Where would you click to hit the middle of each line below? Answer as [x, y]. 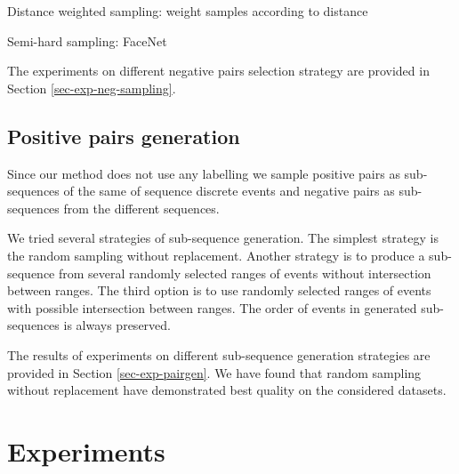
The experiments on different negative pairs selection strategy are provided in [218, 71]
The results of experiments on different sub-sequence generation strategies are [219, 354]
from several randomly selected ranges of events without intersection [245, 273]
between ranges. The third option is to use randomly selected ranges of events [219, 290]
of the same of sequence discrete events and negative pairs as [229, 191]
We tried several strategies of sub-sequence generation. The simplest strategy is [223, 238]
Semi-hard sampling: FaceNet [87, 40]
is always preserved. [117, 325]
